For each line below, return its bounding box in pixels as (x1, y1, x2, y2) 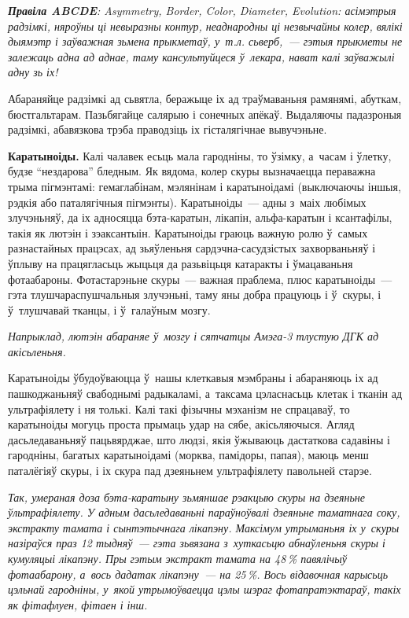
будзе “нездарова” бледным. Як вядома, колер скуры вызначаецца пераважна (8, 163, 376, 179)
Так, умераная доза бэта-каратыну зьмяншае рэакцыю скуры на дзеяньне (8, 488, 365, 505)
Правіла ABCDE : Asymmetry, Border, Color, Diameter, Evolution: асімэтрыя (8, 2, 396, 18)
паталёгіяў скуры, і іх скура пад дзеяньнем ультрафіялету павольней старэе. (8, 462, 372, 479)
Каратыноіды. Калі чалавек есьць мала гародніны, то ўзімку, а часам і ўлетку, (8, 147, 392, 164)
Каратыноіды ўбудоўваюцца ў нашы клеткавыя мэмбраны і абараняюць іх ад (8, 370, 378, 386)
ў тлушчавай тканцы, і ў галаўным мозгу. (8, 301, 211, 318)
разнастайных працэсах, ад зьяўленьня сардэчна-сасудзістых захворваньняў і (8, 240, 376, 256)
